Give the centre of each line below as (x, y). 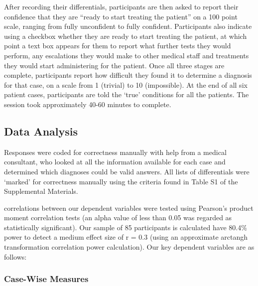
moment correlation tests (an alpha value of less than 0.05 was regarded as (118, 217)
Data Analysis (41, 131)
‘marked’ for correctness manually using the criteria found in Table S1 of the (121, 181)
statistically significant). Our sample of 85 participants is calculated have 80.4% (126, 227)
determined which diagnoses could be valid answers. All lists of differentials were (127, 171)
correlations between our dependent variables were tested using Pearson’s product (129, 208)
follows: (15, 256)
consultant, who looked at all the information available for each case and (115, 162)
